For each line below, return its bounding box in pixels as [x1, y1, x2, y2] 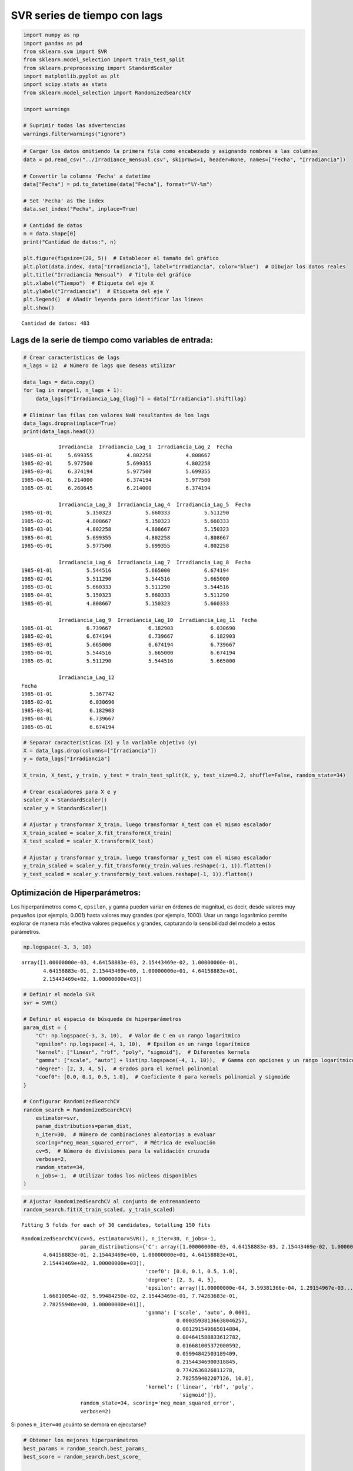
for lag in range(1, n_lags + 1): [23, 387, 123, 394]
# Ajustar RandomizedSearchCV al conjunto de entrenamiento [23, 1198, 201, 1204]
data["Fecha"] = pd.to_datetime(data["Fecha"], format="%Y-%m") [23, 181, 213, 188]
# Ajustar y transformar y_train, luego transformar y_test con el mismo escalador [23, 854, 272, 861]
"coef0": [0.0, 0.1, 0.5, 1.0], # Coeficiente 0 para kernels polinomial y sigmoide [35, 1074, 291, 1080]
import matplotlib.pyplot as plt [23, 73, 120, 79]
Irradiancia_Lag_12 [58, 674, 115, 681]
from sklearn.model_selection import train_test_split [23, 56, 185, 63]
